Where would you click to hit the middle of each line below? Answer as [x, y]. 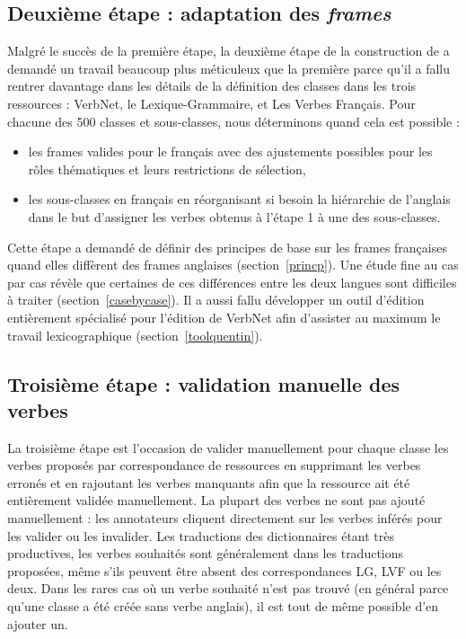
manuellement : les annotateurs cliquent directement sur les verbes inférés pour [225, 518]
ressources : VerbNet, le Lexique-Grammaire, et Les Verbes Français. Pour [211, 103]
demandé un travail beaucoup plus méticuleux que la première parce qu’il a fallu [229, 68]
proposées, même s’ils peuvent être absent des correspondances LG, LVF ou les [224, 570]
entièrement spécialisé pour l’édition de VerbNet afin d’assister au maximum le [224, 317]
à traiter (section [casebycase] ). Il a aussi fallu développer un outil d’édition [216, 300]
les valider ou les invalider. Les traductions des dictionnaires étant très [201, 535]
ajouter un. [38, 623]
